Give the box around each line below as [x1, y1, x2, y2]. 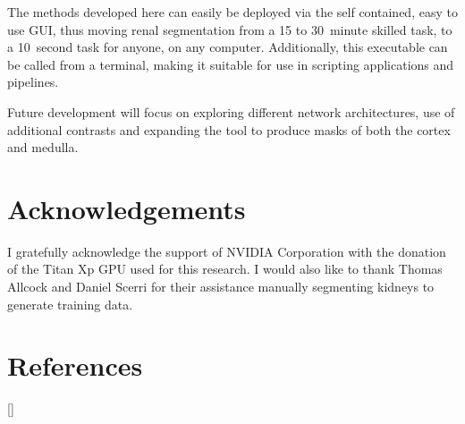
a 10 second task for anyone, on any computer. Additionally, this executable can [7, 38, 448, 56]
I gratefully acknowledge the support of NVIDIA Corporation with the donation [7, 242, 446, 260]
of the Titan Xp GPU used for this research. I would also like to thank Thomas [7, 259, 443, 278]
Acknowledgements [7, 190, 246, 226]
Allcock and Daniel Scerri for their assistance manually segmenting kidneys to [7, 277, 435, 296]
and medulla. [7, 138, 79, 157]
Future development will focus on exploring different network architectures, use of [7, 102, 455, 121]
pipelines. [7, 72, 59, 91]
